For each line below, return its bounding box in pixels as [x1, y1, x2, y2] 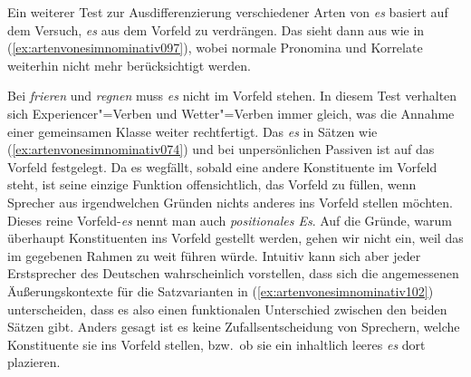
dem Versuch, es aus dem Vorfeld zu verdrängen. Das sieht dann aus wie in [7, 20, 425, 39]
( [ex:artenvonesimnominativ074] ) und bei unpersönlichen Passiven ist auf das [7, 140, 435, 159]
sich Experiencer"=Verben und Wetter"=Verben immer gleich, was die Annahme [7, 103, 455, 122]
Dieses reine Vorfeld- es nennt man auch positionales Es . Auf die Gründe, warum [7, 210, 452, 229]
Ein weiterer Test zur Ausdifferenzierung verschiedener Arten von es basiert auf [7, 3, 448, 21]
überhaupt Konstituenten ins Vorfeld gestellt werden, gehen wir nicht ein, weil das [7, 228, 464, 247]
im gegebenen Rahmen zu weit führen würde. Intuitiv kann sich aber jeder [7, 246, 421, 265]
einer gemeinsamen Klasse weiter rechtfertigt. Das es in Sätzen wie [7, 121, 378, 140]
